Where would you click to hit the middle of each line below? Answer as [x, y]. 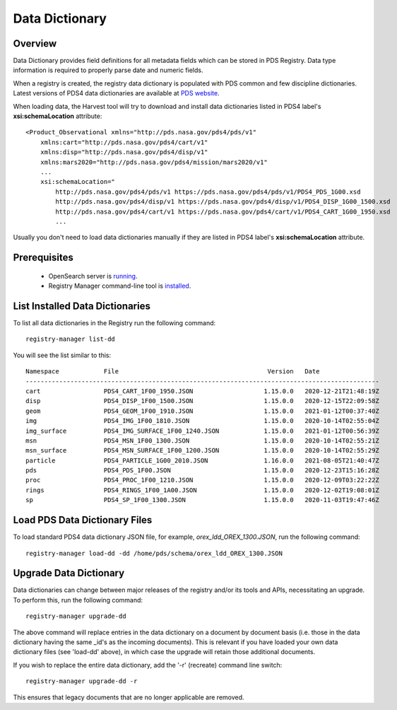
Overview [35, 43]
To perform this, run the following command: [78, 600]
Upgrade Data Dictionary [69, 573]
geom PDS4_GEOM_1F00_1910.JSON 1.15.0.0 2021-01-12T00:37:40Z [202, 411]
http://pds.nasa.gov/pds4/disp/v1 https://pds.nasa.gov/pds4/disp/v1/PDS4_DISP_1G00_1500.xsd [223, 202]
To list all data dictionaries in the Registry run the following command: [114, 323]
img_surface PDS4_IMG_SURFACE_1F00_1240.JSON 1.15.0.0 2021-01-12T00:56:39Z [202, 431]
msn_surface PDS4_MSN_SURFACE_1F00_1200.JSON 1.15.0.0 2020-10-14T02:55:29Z [202, 450]
